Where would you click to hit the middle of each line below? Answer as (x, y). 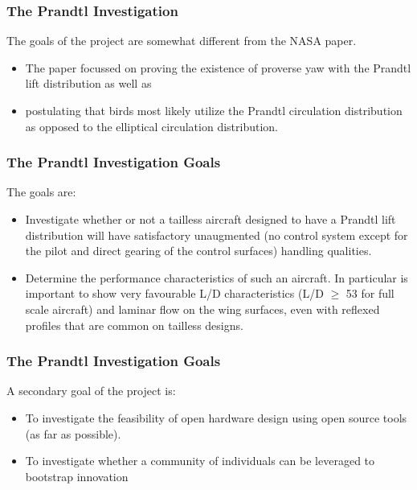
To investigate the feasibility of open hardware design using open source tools (216, 417)
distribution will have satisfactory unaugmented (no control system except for (217, 235)
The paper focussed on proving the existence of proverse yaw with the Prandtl (218, 67)
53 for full (370, 293)
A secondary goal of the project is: (91, 391)
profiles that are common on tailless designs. (134, 325)
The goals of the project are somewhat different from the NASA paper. (182, 41)
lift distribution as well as (88, 83)
